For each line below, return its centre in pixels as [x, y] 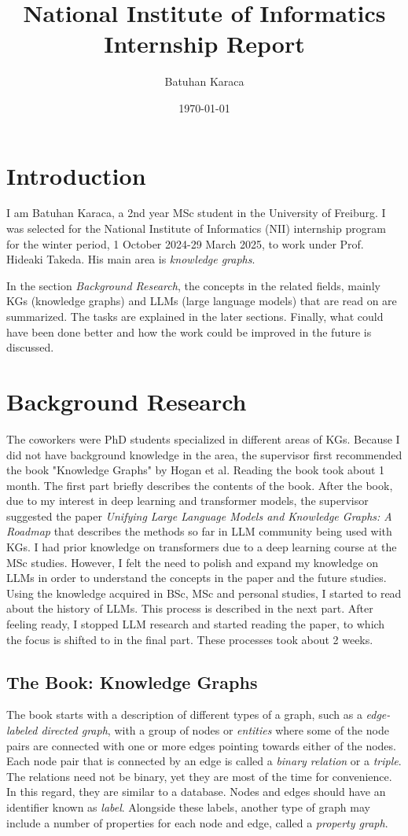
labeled [22, 730]
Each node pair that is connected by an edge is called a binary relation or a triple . [204, 761]
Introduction [76, 175]
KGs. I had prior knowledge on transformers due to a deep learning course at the [202, 547]
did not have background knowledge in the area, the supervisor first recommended [204, 454]
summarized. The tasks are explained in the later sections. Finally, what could [195, 316]
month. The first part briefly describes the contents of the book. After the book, [200, 485]
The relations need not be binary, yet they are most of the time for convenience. [199, 776]
